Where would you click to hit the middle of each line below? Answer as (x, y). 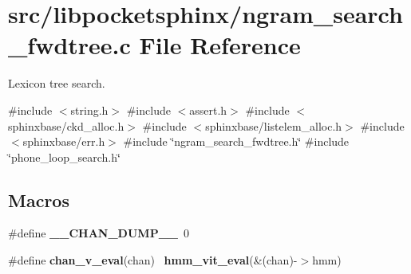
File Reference (220, 45)
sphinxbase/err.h (64, 141)
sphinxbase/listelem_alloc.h (274, 125)
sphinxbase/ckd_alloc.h (66, 125)
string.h (89, 110)
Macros (39, 200)
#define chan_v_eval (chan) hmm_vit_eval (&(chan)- (153, 260)
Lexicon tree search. (57, 83)
